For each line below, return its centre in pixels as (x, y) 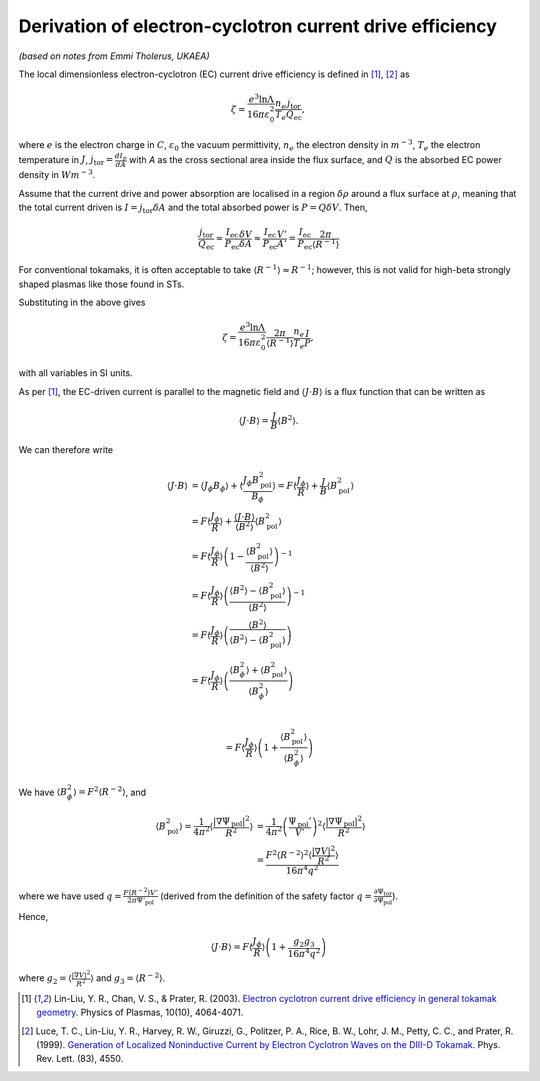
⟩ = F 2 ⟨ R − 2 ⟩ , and (110, 791)
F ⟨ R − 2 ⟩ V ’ (141, 891)
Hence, (33, 916)
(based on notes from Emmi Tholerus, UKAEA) (114, 56)
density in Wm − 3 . (57, 174)
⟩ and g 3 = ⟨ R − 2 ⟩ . (128, 979)
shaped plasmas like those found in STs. (101, 284)
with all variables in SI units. (76, 373)
